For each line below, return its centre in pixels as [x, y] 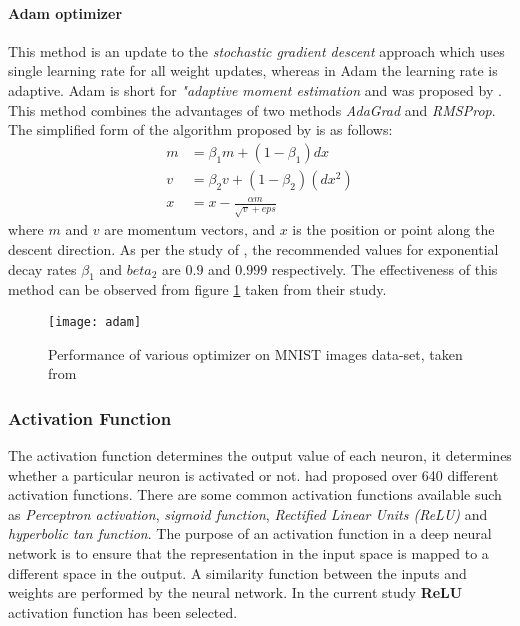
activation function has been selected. [123, 611]
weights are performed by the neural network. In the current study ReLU [235, 592]
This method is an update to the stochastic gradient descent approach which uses [256, 50]
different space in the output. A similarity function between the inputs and [237, 572]
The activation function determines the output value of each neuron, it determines [260, 454]
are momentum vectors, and [190, 229]
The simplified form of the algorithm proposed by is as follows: [200, 129]
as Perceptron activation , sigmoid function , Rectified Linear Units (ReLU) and [248, 513]
